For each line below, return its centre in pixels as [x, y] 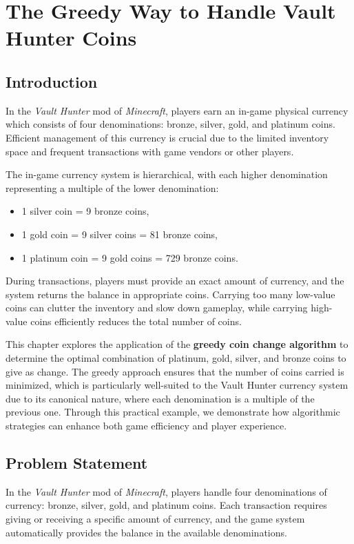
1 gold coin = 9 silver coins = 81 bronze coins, [119, 234]
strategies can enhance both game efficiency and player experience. [146, 426]
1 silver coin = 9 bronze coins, [85, 211]
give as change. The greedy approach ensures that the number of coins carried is [175, 371]
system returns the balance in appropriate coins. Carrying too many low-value [170, 294]
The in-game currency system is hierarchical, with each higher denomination [167, 174]
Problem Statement [77, 463]
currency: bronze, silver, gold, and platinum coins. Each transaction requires [166, 505]
